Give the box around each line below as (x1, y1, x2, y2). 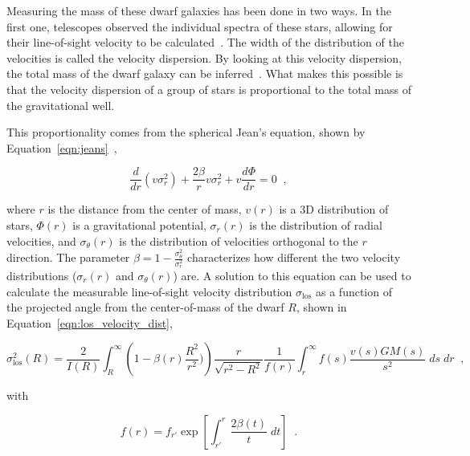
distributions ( (6, 267, 77, 283)
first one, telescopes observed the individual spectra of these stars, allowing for (6, 18, 393, 35)
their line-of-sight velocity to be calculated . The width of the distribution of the (6, 34, 404, 51)
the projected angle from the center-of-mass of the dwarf (6, 299, 284, 316)
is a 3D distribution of (279, 201, 389, 218)
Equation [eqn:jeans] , (6, 139, 117, 156)
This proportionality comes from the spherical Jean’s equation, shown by (6, 124, 366, 140)
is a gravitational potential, (72, 217, 206, 233)
